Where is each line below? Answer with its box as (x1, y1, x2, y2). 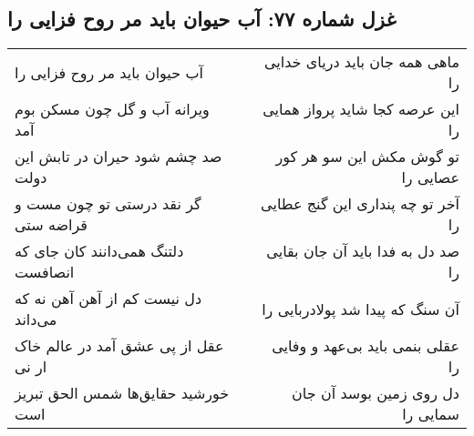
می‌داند (15, 309, 57, 330)
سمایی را (402, 403, 459, 425)
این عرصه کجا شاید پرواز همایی (263, 98, 459, 120)
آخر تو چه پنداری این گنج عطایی (261, 193, 459, 215)
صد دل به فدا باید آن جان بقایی (266, 240, 459, 262)
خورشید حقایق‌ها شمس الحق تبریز (15, 382, 230, 404)
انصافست (15, 261, 75, 283)
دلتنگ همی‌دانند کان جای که (15, 240, 184, 262)
